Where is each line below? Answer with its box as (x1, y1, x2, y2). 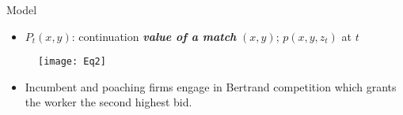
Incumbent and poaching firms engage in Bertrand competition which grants (25, 78, 397, 95)
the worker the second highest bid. (25, 94, 192, 110)
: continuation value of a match (71, 28, 237, 44)
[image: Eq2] (38, 56, 106, 68)
